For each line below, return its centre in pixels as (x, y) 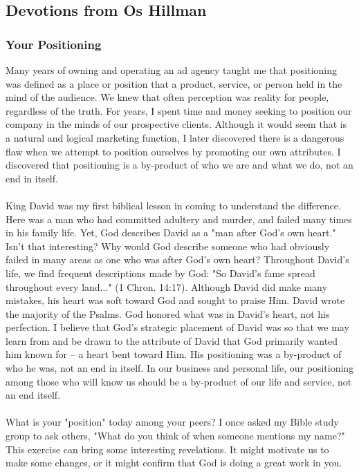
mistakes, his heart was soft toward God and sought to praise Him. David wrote (175, 300)
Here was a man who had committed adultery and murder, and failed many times (179, 219)
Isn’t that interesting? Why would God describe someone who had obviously (168, 246)
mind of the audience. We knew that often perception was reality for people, (167, 97)
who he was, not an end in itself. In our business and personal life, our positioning (180, 368)
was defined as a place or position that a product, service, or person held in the (174, 83)
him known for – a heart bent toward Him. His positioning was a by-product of (174, 354)
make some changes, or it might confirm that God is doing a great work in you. (174, 463)
